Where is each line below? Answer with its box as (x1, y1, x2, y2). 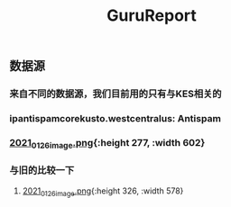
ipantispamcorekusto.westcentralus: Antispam (9, 112, 221, 125)
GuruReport (106, 5, 197, 26)
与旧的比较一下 (9, 164, 75, 176)
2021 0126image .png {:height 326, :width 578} (22, 185, 184, 198)
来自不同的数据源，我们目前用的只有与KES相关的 (9, 87, 222, 100)
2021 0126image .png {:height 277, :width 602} (9, 136, 206, 151)
